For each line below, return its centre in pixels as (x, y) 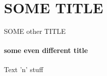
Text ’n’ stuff (24, 69)
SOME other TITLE (35, 31)
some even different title (46, 50)
